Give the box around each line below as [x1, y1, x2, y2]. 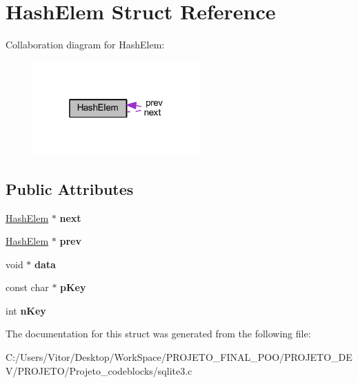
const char [6, 280, 49, 295]
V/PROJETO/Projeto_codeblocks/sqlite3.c [6, 363, 192, 377]
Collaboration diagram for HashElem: [6, 37, 165, 52]
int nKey [6, 303, 46, 317]
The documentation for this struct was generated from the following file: [6, 326, 311, 341]
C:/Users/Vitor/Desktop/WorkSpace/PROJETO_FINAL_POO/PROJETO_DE [6, 350, 352, 364]
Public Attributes [6, 178, 134, 199]
